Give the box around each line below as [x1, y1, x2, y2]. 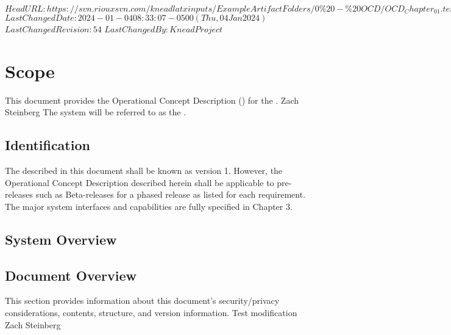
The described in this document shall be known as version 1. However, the [5, 164, 283, 177]
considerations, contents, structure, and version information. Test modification [5, 306, 297, 319]
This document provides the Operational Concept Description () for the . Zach [5, 93, 299, 106]
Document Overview [5, 265, 137, 284]
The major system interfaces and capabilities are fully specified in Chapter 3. [5, 200, 293, 212]
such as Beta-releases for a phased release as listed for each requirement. [35, 188, 306, 201]
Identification [5, 135, 90, 154]
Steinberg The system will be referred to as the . [5, 106, 186, 118]
